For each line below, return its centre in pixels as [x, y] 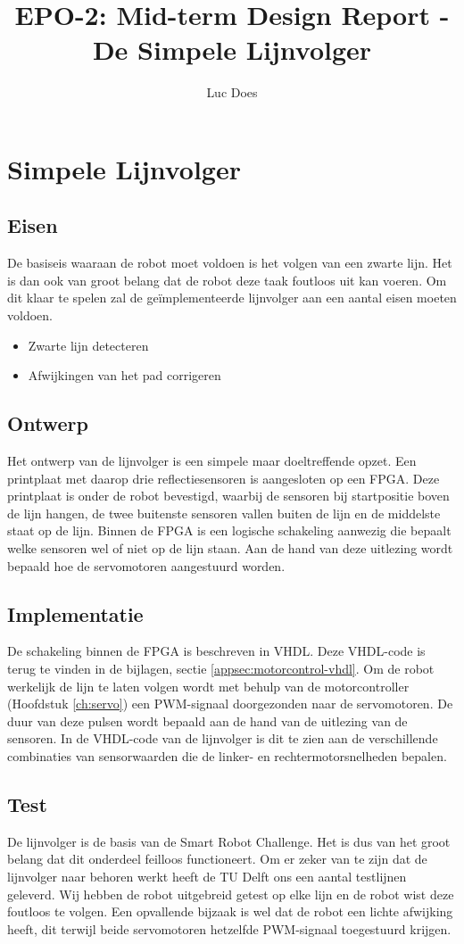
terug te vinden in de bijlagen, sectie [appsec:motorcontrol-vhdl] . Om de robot [221, 669]
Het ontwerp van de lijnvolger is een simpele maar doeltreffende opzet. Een [212, 461]
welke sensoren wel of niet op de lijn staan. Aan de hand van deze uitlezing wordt [230, 548]
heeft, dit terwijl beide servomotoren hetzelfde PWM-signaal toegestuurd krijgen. [229, 928]
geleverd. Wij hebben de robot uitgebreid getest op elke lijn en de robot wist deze [231, 894]
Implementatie [75, 613]
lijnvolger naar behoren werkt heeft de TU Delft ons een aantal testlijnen [207, 876]
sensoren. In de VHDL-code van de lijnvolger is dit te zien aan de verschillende [223, 738]
